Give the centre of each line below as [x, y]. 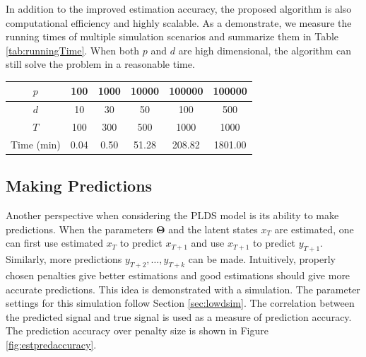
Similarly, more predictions [64, 259]
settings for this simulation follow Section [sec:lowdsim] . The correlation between [180, 303]
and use [208, 243]
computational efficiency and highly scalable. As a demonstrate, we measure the [179, 22]
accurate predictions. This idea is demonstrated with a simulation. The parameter [183, 289]
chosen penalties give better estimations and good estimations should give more [178, 275]
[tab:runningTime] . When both [73, 50]
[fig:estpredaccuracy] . [51, 345]
